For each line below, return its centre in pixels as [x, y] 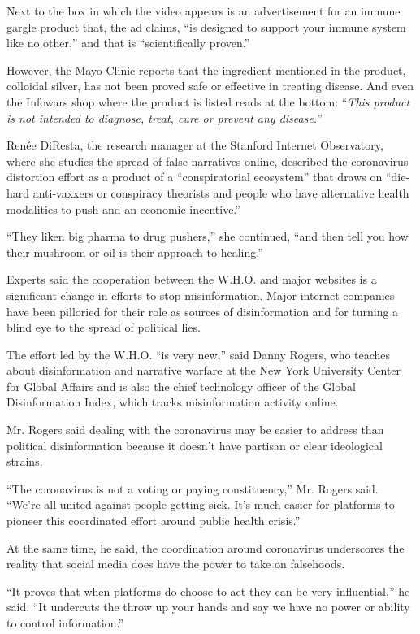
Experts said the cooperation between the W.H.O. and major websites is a [192, 279]
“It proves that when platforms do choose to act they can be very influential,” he [208, 591]
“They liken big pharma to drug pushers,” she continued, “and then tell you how [208, 236]
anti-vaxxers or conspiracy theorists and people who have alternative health [221, 192]
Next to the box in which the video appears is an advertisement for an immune [204, 11]
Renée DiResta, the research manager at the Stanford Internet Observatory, [195, 145]
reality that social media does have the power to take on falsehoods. [176, 564]
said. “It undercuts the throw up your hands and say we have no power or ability [208, 607]
